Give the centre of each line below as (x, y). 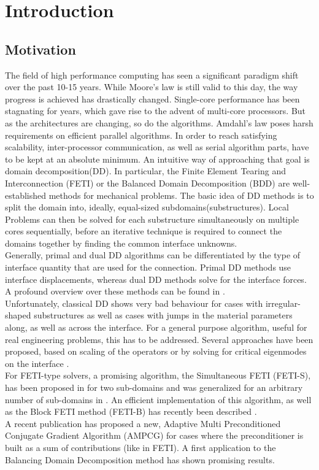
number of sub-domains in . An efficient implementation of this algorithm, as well (158, 399)
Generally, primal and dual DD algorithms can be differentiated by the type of (153, 255)
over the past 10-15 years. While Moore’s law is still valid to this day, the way (152, 87)
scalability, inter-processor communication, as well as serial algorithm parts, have (157, 147)
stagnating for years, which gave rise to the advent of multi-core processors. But (156, 111)
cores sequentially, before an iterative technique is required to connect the (144, 231)
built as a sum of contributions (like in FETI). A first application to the (140, 447)
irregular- (283, 303)
